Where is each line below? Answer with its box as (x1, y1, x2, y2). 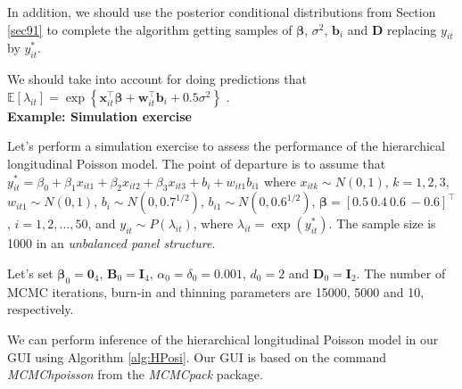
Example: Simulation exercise (7, 106, 192, 125)
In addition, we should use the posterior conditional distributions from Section (7, 3, 436, 21)
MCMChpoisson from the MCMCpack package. (7, 365, 263, 384)
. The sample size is (328, 214, 436, 233)
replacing (387, 20, 437, 38)
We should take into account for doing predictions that (7, 70, 307, 88)
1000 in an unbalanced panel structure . (7, 234, 216, 252)
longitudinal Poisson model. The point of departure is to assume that (7, 153, 386, 172)
